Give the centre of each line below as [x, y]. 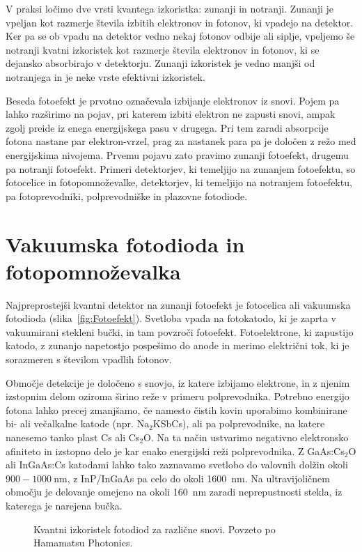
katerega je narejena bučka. [64, 505]
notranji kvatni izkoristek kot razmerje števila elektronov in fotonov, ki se [163, 49]
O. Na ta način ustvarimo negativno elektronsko [246, 437]
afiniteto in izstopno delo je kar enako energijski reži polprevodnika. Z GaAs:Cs [175, 451]
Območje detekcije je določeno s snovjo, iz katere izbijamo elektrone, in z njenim [178, 382]
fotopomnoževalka [93, 271]
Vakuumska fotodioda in [125, 244]
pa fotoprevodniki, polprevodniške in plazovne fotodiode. [127, 195]
